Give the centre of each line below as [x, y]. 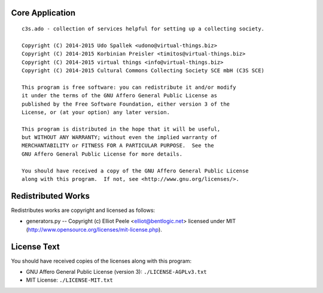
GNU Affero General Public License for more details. [102, 154]
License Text [35, 247]
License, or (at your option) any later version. [96, 112]
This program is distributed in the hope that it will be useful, [121, 129]
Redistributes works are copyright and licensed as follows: [83, 210]
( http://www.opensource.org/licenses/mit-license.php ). [94, 229]
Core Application [43, 13]
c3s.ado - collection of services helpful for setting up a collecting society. [143, 29]
